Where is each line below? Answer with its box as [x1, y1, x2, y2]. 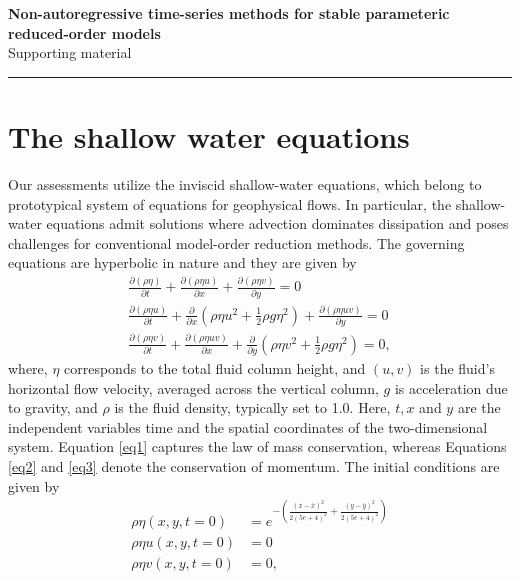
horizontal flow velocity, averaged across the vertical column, [8, 377, 379, 398]
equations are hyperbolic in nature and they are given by [8, 252, 357, 273]
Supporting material [8, 42, 132, 63]
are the [457, 397, 501, 418]
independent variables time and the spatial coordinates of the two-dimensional [8, 416, 488, 437]
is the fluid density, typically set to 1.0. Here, [114, 397, 391, 418]
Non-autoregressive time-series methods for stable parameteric [8, 3, 450, 23]
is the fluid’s [420, 358, 495, 379]
